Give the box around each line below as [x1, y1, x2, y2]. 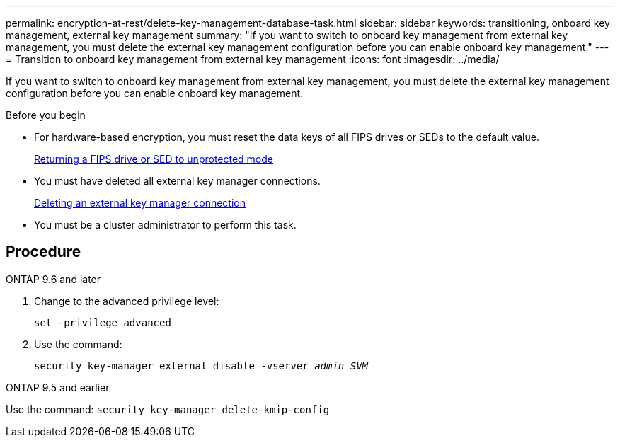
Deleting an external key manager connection [34, 197, 246, 209]
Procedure [6, 243, 81, 261]
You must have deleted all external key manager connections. [34, 175, 321, 187]
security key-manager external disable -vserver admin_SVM [34, 359, 369, 372]
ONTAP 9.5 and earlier [6, 381, 110, 393]
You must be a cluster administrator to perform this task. [34, 219, 297, 231]
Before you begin [6, 109, 86, 121]
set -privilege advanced [34, 316, 171, 328]
